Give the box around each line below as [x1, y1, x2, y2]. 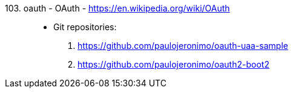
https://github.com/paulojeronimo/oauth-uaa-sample [77, 40, 288, 51]
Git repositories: [53, 22, 117, 32]
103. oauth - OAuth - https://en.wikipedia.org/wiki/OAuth [5, 3, 230, 13]
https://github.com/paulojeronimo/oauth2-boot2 [77, 59, 269, 69]
